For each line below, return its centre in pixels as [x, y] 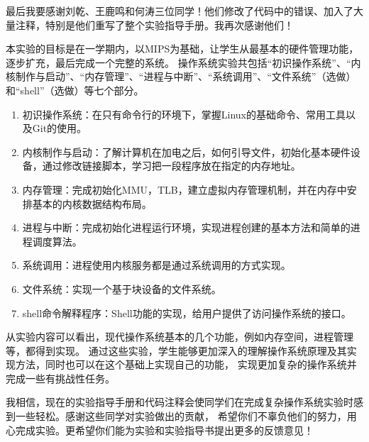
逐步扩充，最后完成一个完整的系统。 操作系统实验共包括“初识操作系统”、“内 [183, 62]
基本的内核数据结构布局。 [92, 203]
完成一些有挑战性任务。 [60, 378]
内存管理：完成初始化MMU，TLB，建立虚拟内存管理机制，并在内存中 [184, 189]
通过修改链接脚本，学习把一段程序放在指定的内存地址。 [171, 166]
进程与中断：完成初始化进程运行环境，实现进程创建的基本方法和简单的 [186, 227]
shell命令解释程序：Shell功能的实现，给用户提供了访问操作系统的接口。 [187, 313]
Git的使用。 [60, 128]
